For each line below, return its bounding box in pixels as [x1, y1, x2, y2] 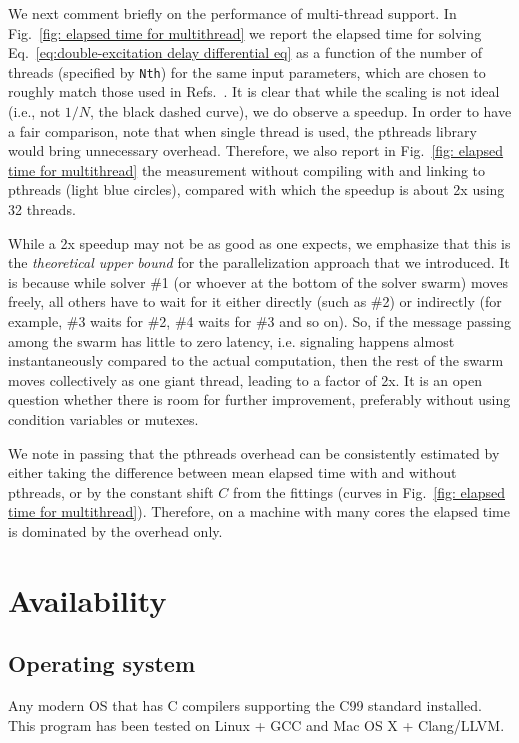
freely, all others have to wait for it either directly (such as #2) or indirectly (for [8, 291, 502, 312]
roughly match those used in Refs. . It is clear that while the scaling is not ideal [8, 81, 500, 102]
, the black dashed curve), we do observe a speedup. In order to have [90, 101, 512, 122]
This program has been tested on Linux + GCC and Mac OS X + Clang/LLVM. [8, 714, 505, 735]
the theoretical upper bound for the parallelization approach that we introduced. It [8, 252, 510, 273]
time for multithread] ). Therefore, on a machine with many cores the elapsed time [8, 501, 510, 522]
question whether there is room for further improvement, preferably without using [8, 389, 511, 410]
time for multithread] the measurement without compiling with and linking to [8, 159, 486, 180]
